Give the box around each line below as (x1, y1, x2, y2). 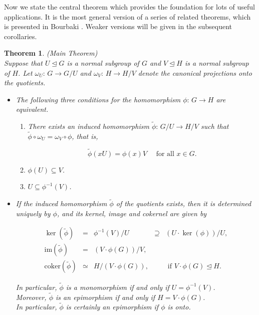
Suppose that (4, 57, 43, 68)
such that (200, 121, 229, 131)
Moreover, (16, 291, 47, 302)
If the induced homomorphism (16, 198, 107, 209)
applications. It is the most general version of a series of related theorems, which (4, 11, 251, 22)
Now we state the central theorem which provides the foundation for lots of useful (4, 2, 255, 12)
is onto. (167, 301, 191, 312)
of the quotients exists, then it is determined (116, 198, 251, 209)
